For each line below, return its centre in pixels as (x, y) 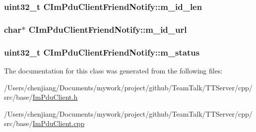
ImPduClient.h (55, 97)
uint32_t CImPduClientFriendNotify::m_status (102, 52)
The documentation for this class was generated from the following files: (113, 70)
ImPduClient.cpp (59, 123)
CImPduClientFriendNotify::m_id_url (108, 29)
